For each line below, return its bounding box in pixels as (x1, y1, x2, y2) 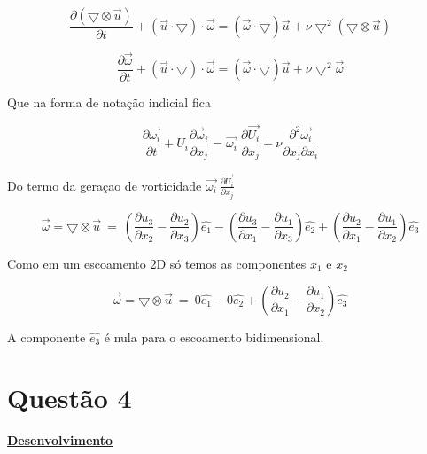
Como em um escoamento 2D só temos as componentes (7, 254, 307, 272)
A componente (7, 327, 86, 346)
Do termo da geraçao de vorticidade (7, 176, 202, 194)
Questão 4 (7, 380, 132, 416)
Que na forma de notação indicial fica (7, 93, 211, 112)
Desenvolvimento (7, 431, 113, 450)
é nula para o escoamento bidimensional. (104, 327, 324, 346)
